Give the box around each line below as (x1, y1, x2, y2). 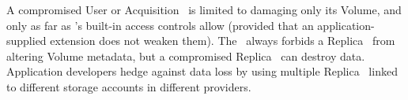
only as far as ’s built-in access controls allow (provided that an (6, 17, 314, 33)
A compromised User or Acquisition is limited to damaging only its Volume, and (6, 2, 402, 17)
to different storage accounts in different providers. (6, 78, 251, 94)
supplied (6, 32, 47, 49)
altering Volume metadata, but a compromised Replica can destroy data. (6, 47, 365, 64)
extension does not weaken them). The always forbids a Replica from (50, 32, 395, 49)
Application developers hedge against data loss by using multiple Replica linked (6, 63, 398, 80)
